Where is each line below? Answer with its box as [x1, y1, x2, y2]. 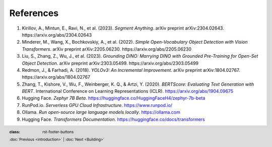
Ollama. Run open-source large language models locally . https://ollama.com [22, 109, 181, 115]
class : [9, 129, 20, 134]
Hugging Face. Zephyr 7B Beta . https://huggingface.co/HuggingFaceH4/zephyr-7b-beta [22, 95, 206, 101]
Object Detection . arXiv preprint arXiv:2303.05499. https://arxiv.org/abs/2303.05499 [22, 60, 199, 66]
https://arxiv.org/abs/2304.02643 [22, 32, 92, 38]
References [9, 8, 59, 19]
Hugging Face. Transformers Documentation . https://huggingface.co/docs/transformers [22, 116, 205, 122]
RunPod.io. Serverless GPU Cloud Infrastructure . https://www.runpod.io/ [22, 102, 173, 108]
